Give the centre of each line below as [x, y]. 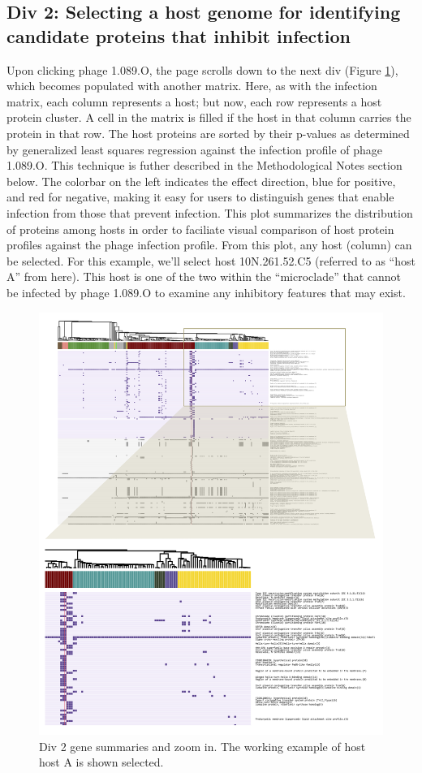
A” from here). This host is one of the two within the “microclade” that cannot [204, 276]
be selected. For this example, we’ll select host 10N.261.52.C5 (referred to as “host [211, 260]
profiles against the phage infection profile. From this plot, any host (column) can [209, 245]
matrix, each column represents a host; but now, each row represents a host [194, 101]
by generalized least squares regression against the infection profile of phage [195, 149]
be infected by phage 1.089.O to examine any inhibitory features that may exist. [206, 292]
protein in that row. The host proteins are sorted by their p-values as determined [208, 133]
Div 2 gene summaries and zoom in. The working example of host [202, 746]
